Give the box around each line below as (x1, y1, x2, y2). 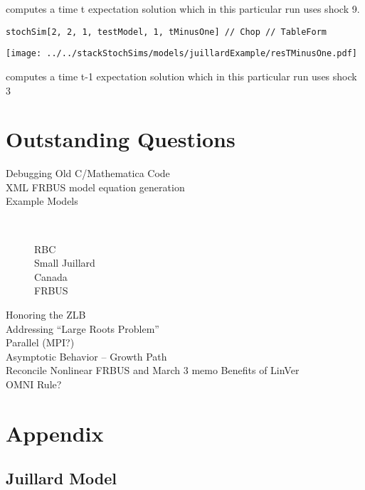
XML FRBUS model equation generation (6, 179, 185, 194)
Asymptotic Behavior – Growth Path (6, 348, 167, 363)
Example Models (6, 193, 78, 208)
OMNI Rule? (6, 376, 62, 391)
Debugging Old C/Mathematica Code (6, 166, 170, 181)
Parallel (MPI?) (6, 335, 75, 350)
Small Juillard (34, 255, 95, 270)
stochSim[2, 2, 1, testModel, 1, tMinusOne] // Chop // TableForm (6, 26, 327, 37)
